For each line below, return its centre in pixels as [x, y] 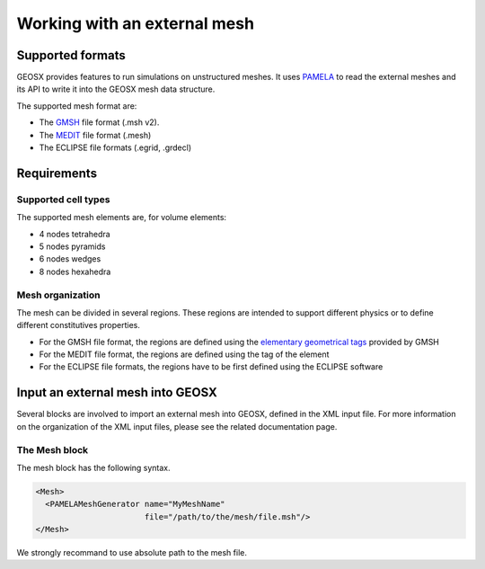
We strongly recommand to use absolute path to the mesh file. [132, 553]
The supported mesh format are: [77, 106]
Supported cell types [63, 200]
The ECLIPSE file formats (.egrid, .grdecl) [115, 147]
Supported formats [71, 55]
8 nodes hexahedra [75, 271]
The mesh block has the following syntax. [93, 467]
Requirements [57, 173]
